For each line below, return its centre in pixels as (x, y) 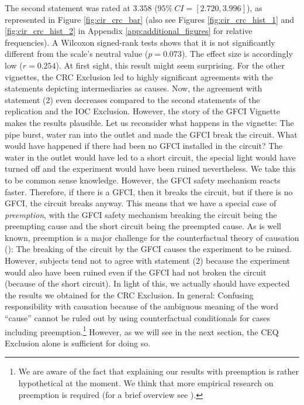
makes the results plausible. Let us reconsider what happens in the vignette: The (149, 122)
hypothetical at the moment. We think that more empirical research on (146, 383)
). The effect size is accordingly (237, 54)
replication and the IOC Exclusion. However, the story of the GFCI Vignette (142, 111)
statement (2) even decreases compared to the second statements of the (132, 99)
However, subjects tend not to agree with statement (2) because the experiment (148, 261)
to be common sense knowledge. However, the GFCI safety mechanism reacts (143, 180)
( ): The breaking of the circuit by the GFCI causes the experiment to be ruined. (148, 249)
